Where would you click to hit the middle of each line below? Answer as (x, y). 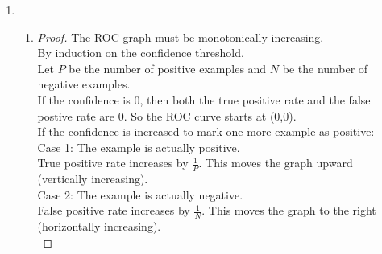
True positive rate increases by (113, 163)
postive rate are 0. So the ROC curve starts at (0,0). (167, 115)
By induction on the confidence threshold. (141, 53)
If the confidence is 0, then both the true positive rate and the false (204, 99)
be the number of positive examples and (168, 68)
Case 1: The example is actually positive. (139, 147)
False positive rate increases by (114, 210)
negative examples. (84, 84)
